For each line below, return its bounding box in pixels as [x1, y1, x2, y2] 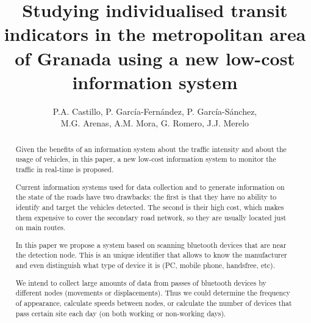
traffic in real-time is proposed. [15, 164, 114, 174]
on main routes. [15, 222, 66, 233]
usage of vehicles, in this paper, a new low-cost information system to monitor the [15, 154, 276, 164]
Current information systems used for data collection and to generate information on [15, 181, 285, 192]
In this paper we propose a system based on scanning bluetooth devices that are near [15, 239, 287, 250]
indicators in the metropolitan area [4, 21, 306, 46]
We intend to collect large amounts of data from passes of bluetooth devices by [15, 277, 266, 288]
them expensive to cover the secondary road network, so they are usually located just [15, 212, 287, 222]
